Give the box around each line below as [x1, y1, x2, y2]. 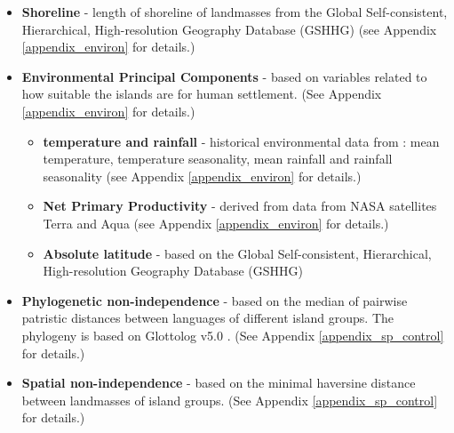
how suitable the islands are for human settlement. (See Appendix [21, 84, 382, 103]
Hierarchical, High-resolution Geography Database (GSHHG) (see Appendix [21, 20, 437, 38]
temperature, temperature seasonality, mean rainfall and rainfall [43, 149, 393, 168]
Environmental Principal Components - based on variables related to [21, 67, 427, 85]
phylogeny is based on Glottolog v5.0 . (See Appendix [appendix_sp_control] [21, 325, 444, 344]
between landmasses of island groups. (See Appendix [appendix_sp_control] [21, 390, 438, 409]
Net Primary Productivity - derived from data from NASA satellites [43, 196, 437, 215]
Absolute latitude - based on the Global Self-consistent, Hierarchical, [43, 244, 432, 262]
